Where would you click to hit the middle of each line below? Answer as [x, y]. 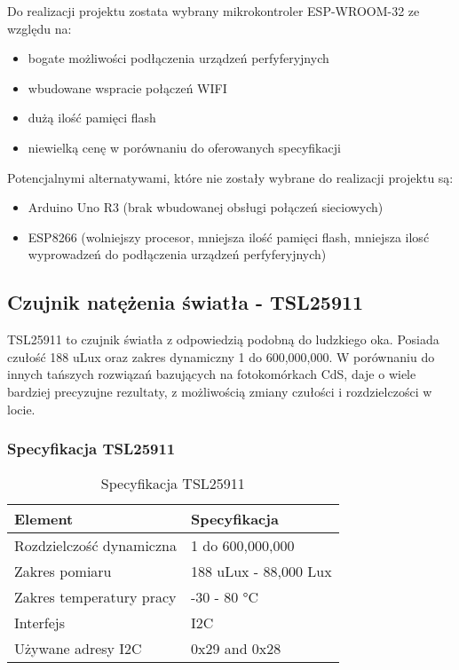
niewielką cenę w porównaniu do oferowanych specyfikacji [184, 147]
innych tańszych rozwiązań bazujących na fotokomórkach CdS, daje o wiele [212, 374]
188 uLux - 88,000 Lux [261, 571]
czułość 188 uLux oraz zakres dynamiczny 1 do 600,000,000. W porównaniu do [221, 356]
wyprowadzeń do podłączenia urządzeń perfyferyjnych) [177, 254]
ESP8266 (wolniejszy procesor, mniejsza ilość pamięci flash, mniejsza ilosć [229, 236]
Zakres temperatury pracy [95, 597]
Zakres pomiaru [63, 571]
